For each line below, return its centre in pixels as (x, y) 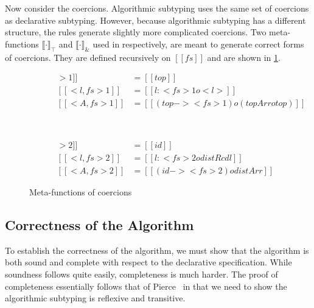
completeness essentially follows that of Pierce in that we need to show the (146, 286)
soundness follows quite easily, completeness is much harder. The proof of (141, 274)
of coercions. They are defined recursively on (88, 57)
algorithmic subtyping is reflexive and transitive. (95, 298)
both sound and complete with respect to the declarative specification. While (148, 262)
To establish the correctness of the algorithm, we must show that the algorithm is (157, 250)
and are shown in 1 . (244, 57)
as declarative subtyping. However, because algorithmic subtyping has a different (155, 20)
